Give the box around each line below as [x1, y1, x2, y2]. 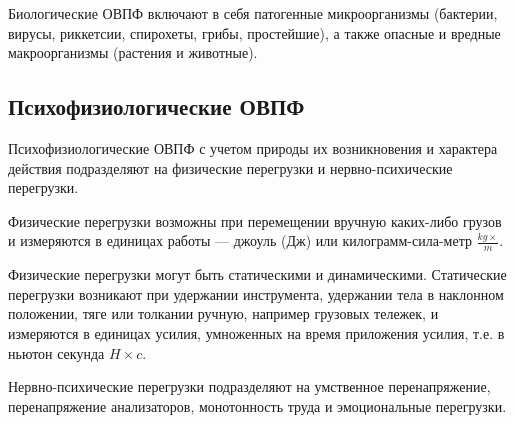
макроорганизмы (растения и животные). [8, 42, 258, 63]
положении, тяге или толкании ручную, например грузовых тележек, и [8, 303, 439, 324]
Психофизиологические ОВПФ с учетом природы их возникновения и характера [8, 137, 498, 158]
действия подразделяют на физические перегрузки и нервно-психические [8, 157, 453, 178]
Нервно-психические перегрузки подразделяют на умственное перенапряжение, [8, 376, 491, 397]
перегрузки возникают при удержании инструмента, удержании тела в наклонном [8, 283, 504, 304]
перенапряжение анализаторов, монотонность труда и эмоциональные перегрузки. [8, 395, 507, 416]
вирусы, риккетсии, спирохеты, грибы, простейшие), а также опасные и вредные [8, 22, 501, 43]
